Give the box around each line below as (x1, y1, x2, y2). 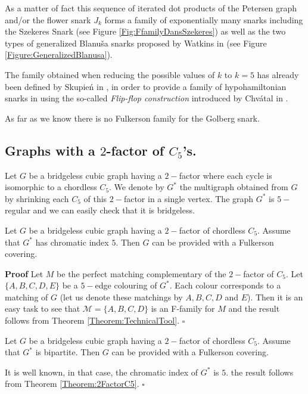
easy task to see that (5, 302, 80, 315)
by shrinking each (5, 192, 69, 204)
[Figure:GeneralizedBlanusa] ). (5, 48, 113, 61)
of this (83, 192, 107, 204)
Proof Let (5, 267, 43, 280)
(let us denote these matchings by (60, 290, 183, 303)
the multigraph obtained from (179, 181, 288, 193)
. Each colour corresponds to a (169, 279, 281, 291)
